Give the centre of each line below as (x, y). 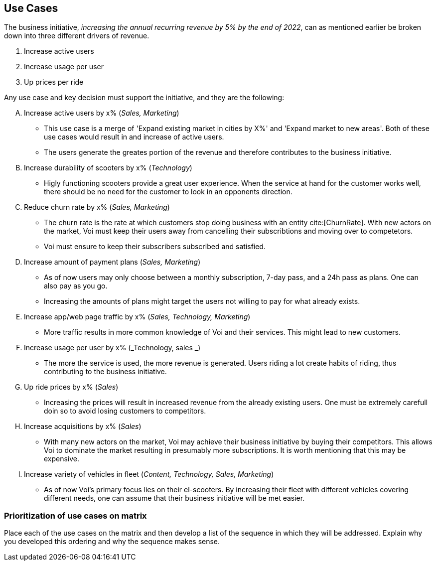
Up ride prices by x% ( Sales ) (71, 387)
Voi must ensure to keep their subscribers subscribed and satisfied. (155, 247)
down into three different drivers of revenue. (77, 36)
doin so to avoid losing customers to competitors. (125, 411)
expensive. (62, 459)
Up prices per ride (54, 82)
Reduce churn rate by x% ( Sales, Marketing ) (97, 207)
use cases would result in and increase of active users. (134, 137)
